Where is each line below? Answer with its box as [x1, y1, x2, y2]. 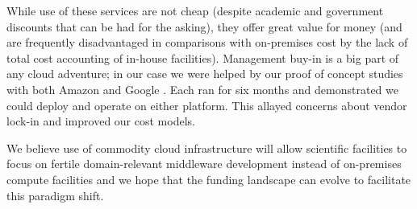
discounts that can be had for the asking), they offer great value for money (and [6, 18, 402, 35]
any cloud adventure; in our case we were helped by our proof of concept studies [6, 65, 403, 82]
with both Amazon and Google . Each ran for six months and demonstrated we [6, 80, 399, 97]
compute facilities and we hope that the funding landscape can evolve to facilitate [6, 170, 411, 187]
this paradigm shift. [6, 186, 104, 203]
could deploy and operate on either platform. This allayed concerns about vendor [6, 96, 407, 113]
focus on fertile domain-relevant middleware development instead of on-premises [6, 155, 402, 172]
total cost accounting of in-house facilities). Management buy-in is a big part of [6, 49, 399, 66]
